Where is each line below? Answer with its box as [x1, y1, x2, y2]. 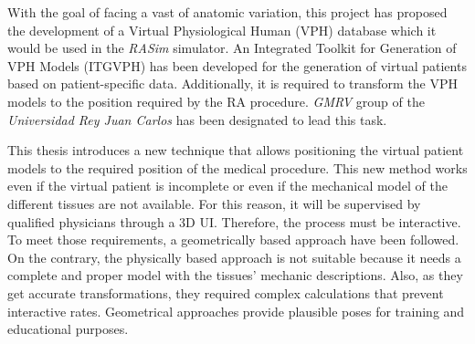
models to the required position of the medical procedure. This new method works [7, 158, 468, 177]
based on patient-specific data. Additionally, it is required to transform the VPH [7, 74, 459, 93]
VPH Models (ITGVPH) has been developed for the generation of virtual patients [7, 56, 467, 75]
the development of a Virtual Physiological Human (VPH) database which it [7, 20, 437, 39]
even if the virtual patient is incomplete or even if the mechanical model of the [7, 176, 448, 195]
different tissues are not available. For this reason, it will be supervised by [7, 193, 421, 213]
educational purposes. [7, 319, 129, 339]
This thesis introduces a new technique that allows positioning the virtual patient [7, 141, 464, 160]
